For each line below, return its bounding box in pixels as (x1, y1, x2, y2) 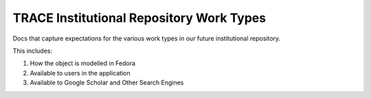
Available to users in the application (30, 69, 131, 77)
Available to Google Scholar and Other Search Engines (30, 79, 184, 87)
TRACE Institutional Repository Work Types (12, 10, 267, 25)
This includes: (12, 47, 53, 55)
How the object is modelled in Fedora (30, 59, 136, 68)
